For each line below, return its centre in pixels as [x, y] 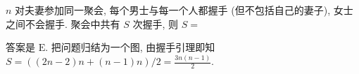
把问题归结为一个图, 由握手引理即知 [133, 47]
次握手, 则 [156, 23]
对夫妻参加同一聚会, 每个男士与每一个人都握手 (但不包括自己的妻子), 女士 [184, 10]
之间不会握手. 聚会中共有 [63, 23]
